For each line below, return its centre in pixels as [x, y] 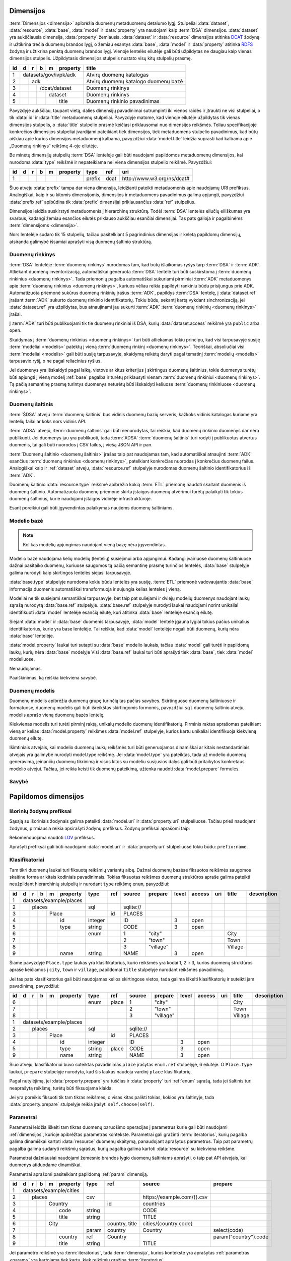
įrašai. [16, 314]
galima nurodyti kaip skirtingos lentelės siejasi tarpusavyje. [70, 572]
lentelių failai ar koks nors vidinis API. [48, 422]
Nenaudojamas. [26, 668]
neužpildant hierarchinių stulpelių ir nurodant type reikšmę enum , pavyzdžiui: [89, 884]
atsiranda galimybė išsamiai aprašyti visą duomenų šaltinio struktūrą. [81, 242]
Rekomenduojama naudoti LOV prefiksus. [52, 838]
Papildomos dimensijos [47, 796]
